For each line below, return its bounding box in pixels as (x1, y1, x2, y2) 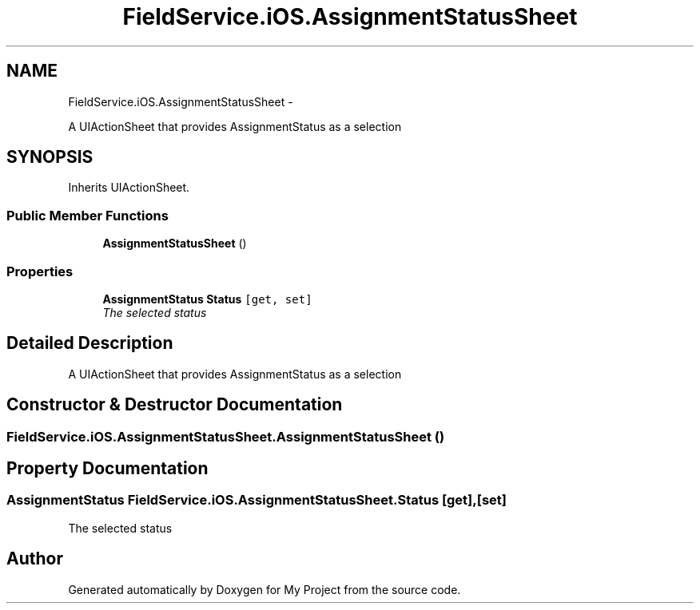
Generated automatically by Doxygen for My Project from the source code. (68, 582, 461, 596)
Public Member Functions (6, 207, 169, 224)
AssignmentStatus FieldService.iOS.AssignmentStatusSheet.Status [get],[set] (6, 492, 507, 509)
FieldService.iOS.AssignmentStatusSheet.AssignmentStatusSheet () (6, 428, 445, 445)
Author (6, 549, 63, 569)
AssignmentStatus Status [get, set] (102, 291, 312, 306)
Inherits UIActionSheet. (68, 180, 190, 195)
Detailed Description (6, 333, 173, 354)
